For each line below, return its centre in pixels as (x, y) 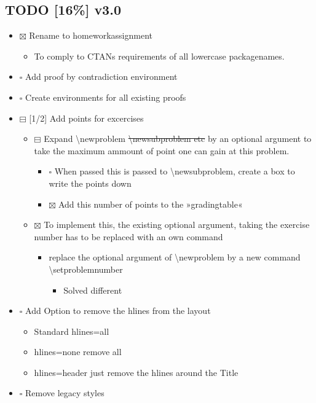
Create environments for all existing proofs (106, 97)
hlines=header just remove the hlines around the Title (136, 372)
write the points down (90, 183)
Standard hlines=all (72, 331)
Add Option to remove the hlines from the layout (118, 311)
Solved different (93, 290)
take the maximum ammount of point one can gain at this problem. (162, 150)
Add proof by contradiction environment (101, 76)
